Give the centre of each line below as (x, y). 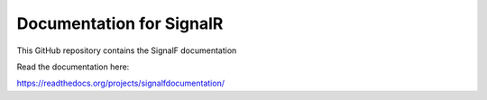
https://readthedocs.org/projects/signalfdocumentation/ (121, 83)
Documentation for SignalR (120, 23)
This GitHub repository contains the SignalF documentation (127, 50)
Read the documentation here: (73, 67)
